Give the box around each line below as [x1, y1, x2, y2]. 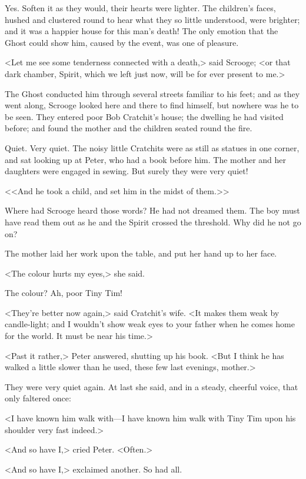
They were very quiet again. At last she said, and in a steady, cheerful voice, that [5, 380, 298, 392]
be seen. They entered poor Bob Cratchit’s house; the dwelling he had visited [5, 110, 284, 122]
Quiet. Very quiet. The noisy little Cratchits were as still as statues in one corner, [5, 141, 300, 154]
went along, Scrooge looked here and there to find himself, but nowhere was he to [5, 99, 299, 111]
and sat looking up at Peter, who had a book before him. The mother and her [5, 153, 287, 165]
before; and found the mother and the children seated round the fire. [5, 122, 252, 134]
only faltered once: [5, 392, 71, 404]
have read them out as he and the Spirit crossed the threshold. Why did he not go [5, 215, 301, 228]
